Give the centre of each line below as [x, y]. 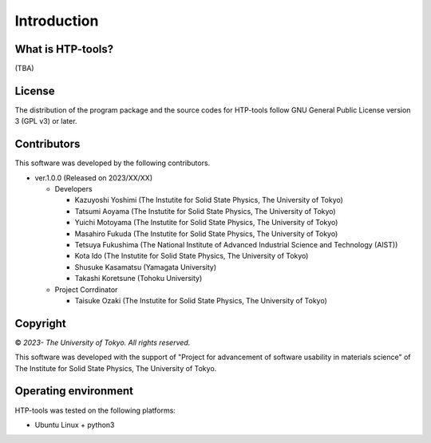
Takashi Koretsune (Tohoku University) [138, 279]
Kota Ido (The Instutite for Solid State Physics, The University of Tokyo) [192, 256]
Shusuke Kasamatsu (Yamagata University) [146, 267]
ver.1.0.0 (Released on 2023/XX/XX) [94, 178]
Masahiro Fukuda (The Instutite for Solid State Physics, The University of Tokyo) [206, 233]
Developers [73, 189]
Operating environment [74, 391]
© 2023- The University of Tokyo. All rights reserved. [103, 342]
